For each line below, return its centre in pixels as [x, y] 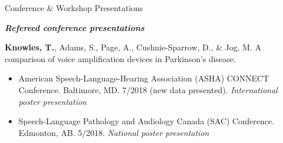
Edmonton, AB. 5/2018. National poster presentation [114, 132]
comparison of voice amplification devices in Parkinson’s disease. [120, 58]
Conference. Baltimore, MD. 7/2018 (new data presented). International [148, 89]
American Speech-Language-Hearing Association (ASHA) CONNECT [144, 78]
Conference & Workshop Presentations [74, 8]
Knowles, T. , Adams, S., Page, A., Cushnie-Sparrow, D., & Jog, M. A [133, 47]
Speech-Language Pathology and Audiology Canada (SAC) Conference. [146, 121]
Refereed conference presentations [75, 27]
